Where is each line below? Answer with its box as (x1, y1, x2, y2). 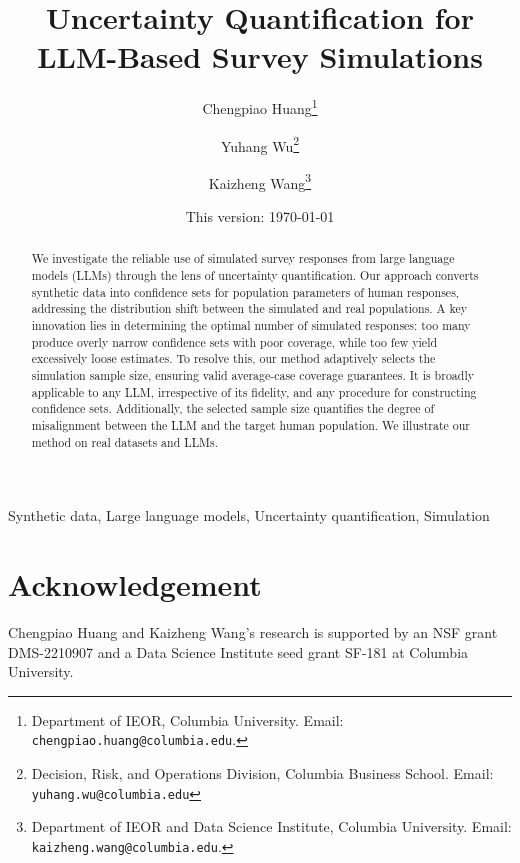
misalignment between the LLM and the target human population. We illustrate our (31, 417, 471, 434)
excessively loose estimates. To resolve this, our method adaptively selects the (31, 350, 436, 367)
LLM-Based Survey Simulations (37, 36, 483, 77)
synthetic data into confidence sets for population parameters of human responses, (31, 283, 460, 300)
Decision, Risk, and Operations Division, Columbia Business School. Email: (31, 763, 494, 784)
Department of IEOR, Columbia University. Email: (31, 709, 344, 730)
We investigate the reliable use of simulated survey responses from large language (31, 250, 455, 267)
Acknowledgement (8, 564, 262, 605)
